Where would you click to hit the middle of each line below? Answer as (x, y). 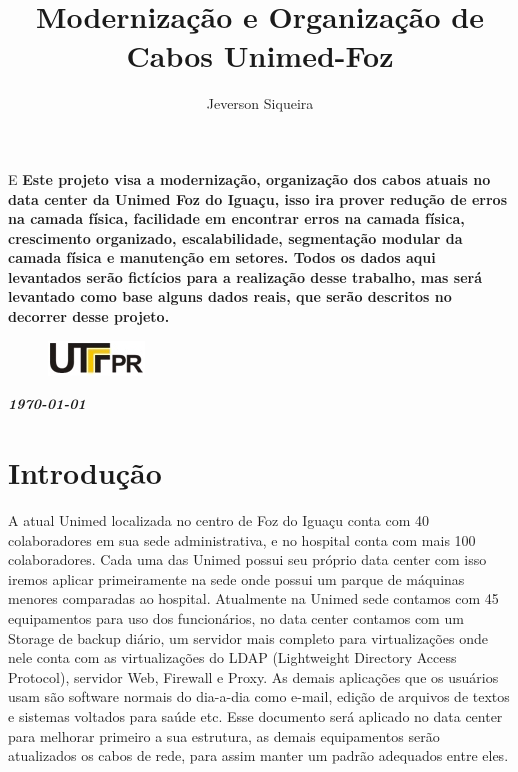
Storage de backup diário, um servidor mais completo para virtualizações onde (248, 637)
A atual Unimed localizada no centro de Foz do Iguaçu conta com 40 (218, 519)
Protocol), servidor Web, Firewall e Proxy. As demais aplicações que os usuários (253, 676)
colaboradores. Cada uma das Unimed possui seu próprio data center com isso (247, 559)
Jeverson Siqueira (260, 103)
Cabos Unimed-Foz (260, 55)
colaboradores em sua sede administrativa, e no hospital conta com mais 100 (242, 539)
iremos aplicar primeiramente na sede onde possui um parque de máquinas (236, 578)
